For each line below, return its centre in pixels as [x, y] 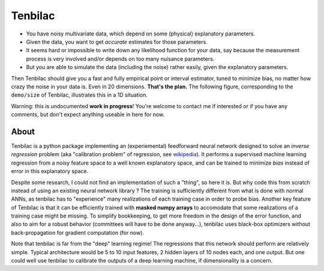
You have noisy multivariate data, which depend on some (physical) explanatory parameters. [140, 34]
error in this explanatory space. [50, 171]
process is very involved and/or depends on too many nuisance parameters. [120, 59]
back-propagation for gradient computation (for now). [77, 233]
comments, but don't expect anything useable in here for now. [88, 115]
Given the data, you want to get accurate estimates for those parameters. [117, 41]
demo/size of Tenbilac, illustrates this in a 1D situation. [79, 95]
